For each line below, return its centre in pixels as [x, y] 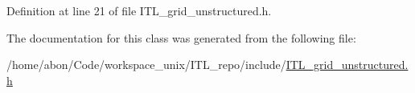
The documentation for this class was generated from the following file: [181, 37]
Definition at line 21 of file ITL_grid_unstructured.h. [139, 10]
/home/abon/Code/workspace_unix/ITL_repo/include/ [146, 65]
